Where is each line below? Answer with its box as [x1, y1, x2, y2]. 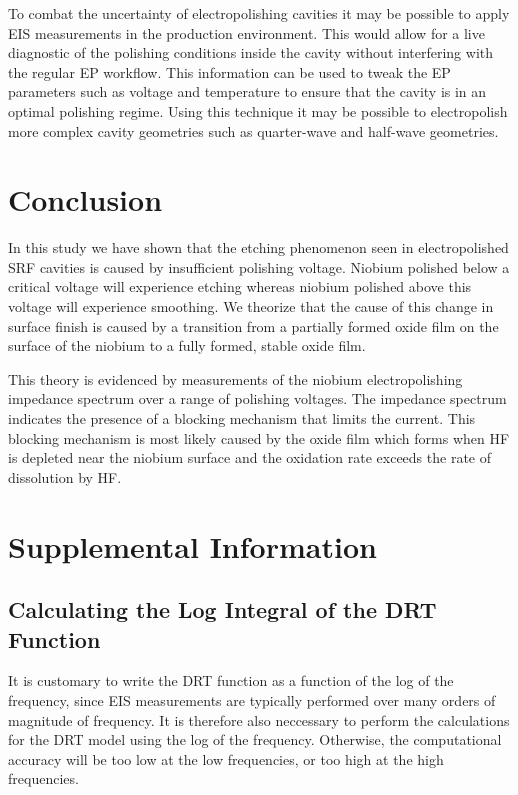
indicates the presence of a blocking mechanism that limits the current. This [8, 408, 476, 429]
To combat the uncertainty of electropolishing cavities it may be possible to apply [8, 3, 510, 23]
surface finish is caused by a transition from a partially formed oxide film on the [8, 315, 499, 336]
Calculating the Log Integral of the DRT [8, 594, 437, 625]
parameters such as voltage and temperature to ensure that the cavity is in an [8, 81, 487, 102]
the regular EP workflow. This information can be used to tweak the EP [8, 61, 451, 82]
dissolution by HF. [8, 466, 122, 487]
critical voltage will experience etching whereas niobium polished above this [8, 276, 472, 297]
